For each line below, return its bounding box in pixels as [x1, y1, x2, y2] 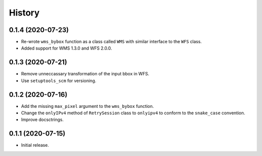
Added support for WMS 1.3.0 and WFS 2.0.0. [21, 45, 113, 51]
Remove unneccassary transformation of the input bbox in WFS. [21, 71, 149, 77]
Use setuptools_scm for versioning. [21, 78, 97, 84]
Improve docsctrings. [21, 117, 64, 122]
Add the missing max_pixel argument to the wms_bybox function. [21, 103, 154, 109]
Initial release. [21, 142, 49, 148]
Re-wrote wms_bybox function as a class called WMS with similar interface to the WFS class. [21, 39, 202, 45]
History [9, 7, 40, 18]
